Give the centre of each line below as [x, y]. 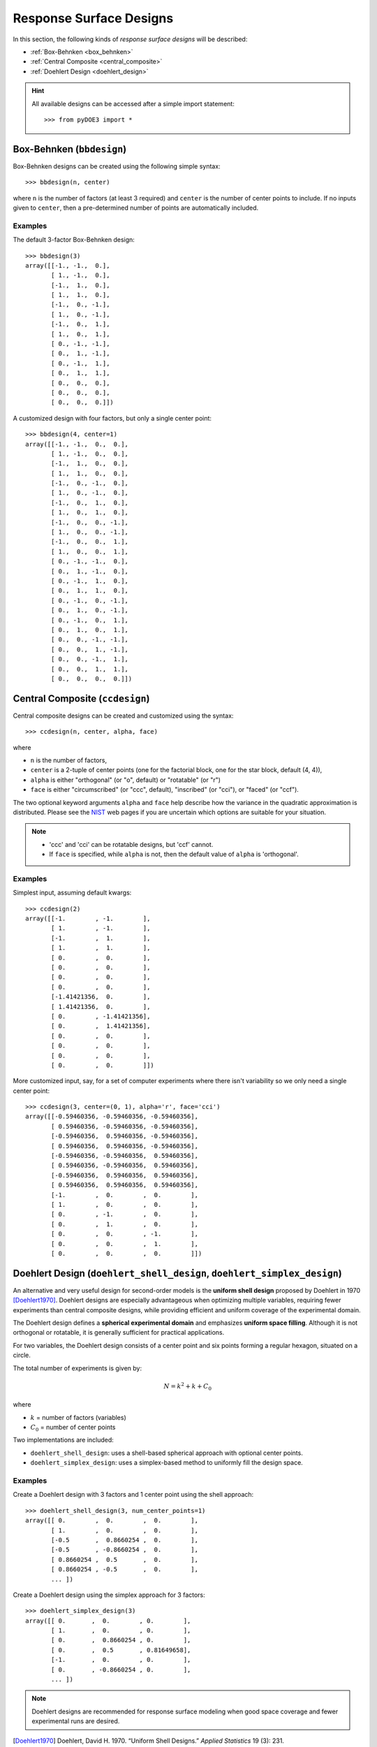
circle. [22, 1355]
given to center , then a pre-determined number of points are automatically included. [135, 208]
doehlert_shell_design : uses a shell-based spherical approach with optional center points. [167, 1453]
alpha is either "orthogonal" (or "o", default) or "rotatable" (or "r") [126, 780]
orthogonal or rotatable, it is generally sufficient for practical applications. [119, 1333]
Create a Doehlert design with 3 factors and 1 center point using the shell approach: [133, 1495]
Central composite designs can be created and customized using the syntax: [123, 716]
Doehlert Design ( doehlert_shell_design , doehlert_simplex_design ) [177, 1273]
